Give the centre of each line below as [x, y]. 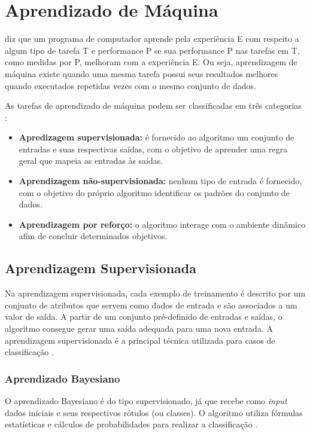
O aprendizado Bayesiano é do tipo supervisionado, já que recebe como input [146, 401]
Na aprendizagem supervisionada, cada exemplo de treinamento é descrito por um [155, 293]
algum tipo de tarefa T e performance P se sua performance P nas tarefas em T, [152, 50]
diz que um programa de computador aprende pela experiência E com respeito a [152, 39]
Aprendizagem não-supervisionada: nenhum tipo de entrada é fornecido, [160, 181]
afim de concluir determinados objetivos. [93, 236]
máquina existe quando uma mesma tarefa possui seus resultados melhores [142, 73]
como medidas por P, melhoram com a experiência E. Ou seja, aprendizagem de [151, 62]
